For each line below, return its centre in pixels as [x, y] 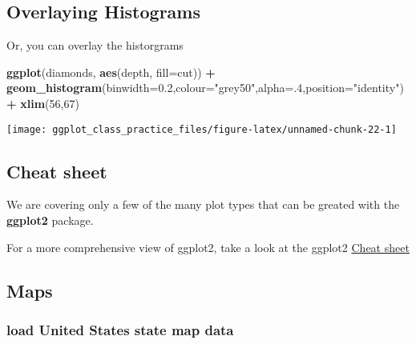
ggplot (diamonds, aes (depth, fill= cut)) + [111, 72]
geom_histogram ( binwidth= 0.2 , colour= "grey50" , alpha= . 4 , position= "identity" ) [205, 88]
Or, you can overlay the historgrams [95, 45]
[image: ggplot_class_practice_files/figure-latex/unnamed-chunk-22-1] [202, 129]
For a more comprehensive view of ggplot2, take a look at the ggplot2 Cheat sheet [208, 247]
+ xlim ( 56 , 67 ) [43, 103]
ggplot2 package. [50, 220]
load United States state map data [120, 329]
